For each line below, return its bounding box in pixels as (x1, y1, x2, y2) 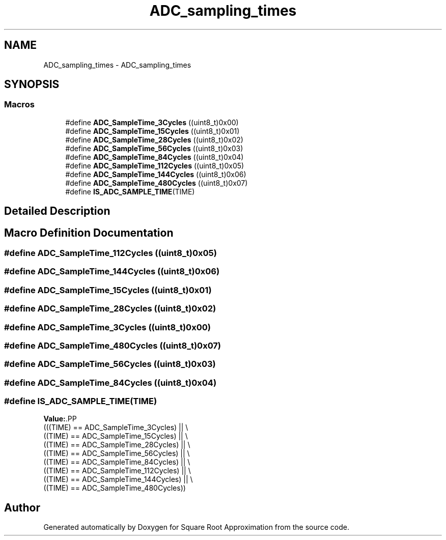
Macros (4, 99, 35, 110)
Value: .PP (43, 414, 77, 423)
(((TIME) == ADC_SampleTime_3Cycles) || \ (43, 423, 188, 432)
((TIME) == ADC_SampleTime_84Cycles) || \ (43, 458, 190, 467)
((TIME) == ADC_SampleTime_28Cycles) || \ (43, 440, 190, 449)
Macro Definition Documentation (4, 226, 174, 239)
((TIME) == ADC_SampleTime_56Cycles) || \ (43, 449, 190, 458)
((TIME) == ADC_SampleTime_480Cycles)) (43, 484, 186, 493)
